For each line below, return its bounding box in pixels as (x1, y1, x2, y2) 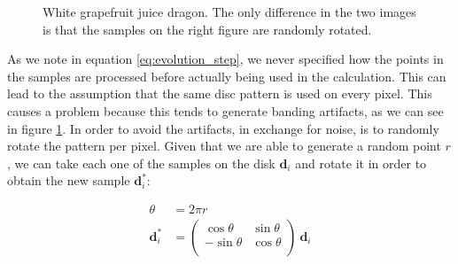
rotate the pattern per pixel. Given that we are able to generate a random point (7, 136, 441, 155)
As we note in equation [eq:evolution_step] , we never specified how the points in (7, 50, 444, 68)
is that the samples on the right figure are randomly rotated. (43, 19, 372, 38)
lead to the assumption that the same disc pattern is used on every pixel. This (7, 84, 432, 103)
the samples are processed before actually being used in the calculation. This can (7, 66, 446, 85)
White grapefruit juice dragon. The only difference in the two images (43, 3, 416, 20)
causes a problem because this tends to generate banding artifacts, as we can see (7, 101, 444, 120)
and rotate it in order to (295, 153, 427, 172)
